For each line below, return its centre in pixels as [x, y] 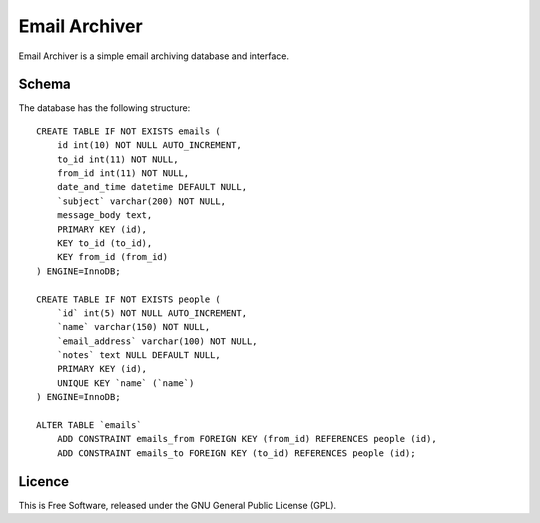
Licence [44, 481]
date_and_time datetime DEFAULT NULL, [152, 187]
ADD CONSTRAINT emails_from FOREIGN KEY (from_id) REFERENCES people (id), [246, 439]
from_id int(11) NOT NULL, [123, 173]
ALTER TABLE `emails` [89, 425]
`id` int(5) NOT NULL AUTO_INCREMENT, [152, 313]
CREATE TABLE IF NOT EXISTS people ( [129, 299]
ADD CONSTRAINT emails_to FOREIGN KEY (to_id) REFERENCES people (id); [236, 453]
